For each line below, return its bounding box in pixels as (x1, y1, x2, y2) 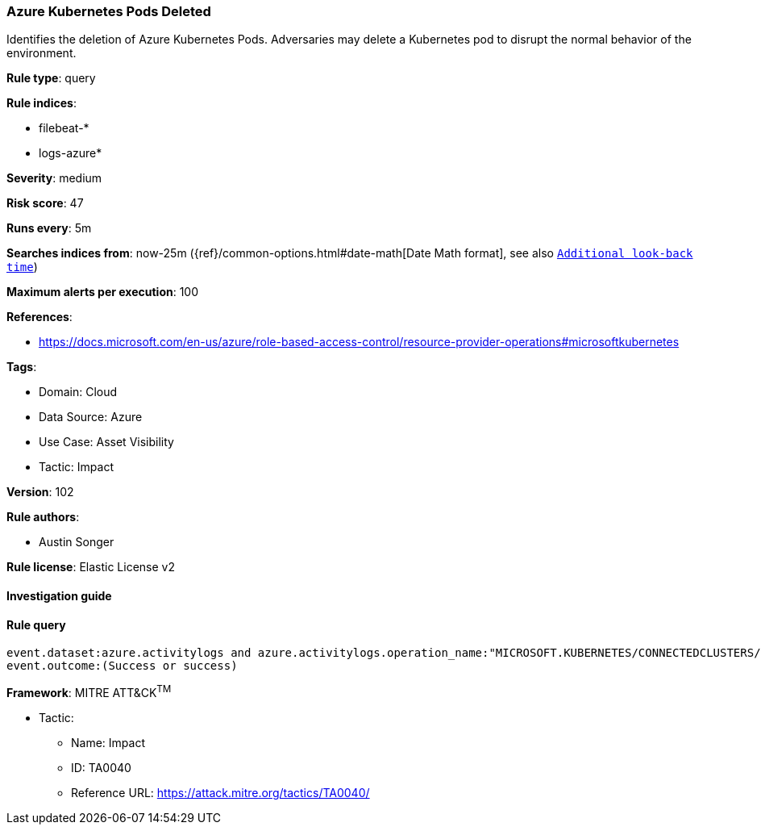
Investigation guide (6, 588, 112, 603)
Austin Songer (39, 535, 114, 549)
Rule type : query (6, 71, 96, 86)
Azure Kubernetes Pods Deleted (6, 3, 211, 19)
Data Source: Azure (39, 410, 143, 424)
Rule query (6, 617, 66, 632)
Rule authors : (6, 510, 80, 524)
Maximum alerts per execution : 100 (6, 285, 199, 299)
